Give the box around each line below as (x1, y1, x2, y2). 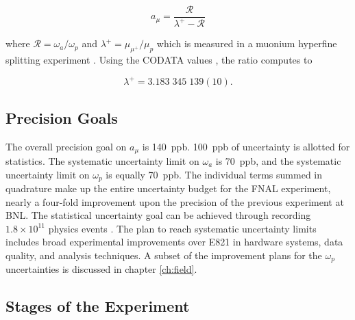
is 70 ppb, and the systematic (215, 153, 341, 168)
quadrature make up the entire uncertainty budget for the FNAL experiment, (5, 181, 331, 195)
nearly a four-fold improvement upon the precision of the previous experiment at (5, 194, 344, 209)
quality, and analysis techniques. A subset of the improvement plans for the (5, 248, 322, 262)
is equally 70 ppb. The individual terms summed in (106, 167, 323, 181)
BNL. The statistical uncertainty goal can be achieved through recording (5, 208, 311, 222)
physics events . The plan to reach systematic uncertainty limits (48, 221, 317, 235)
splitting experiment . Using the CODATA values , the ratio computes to (5, 53, 313, 67)
